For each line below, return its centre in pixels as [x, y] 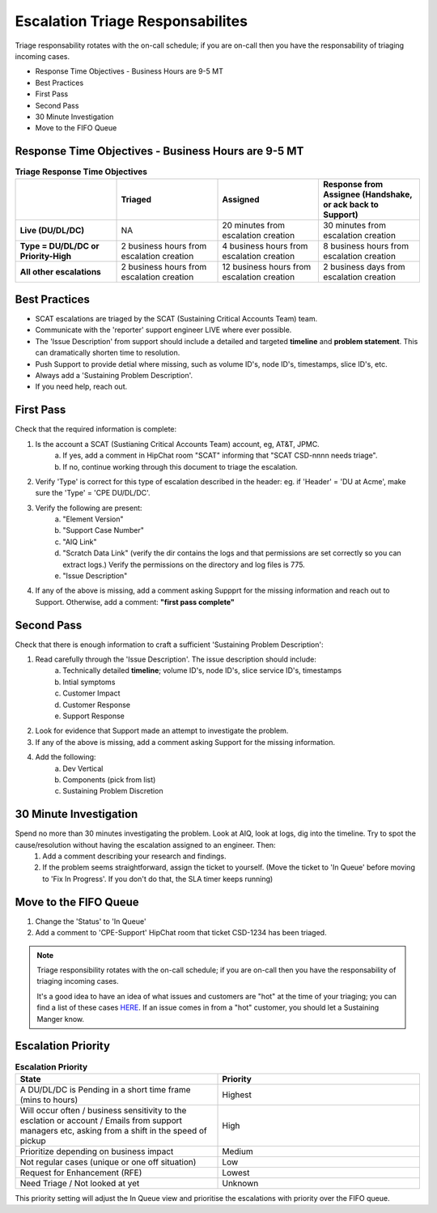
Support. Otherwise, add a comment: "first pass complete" [135, 602]
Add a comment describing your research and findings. [134, 856]
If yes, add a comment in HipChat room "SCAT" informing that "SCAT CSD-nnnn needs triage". [220, 455]
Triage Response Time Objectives [81, 172]
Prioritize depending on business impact [97, 1151]
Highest [237, 1095]
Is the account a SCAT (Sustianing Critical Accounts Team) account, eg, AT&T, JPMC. [177, 444]
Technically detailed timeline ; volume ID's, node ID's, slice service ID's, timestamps [202, 670]
